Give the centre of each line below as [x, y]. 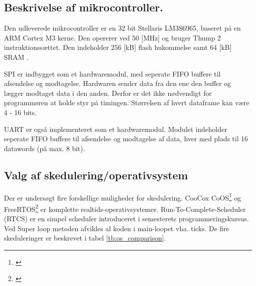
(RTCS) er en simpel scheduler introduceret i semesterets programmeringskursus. [127, 219]
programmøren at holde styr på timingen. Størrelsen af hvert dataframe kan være [127, 102]
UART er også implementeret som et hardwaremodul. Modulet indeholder [116, 129]
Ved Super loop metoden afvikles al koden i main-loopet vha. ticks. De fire [117, 228]
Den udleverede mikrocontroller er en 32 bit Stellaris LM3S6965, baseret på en [123, 28]
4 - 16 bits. [20, 112]
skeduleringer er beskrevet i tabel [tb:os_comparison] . [85, 238]
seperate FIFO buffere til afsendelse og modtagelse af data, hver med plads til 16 [126, 139]
